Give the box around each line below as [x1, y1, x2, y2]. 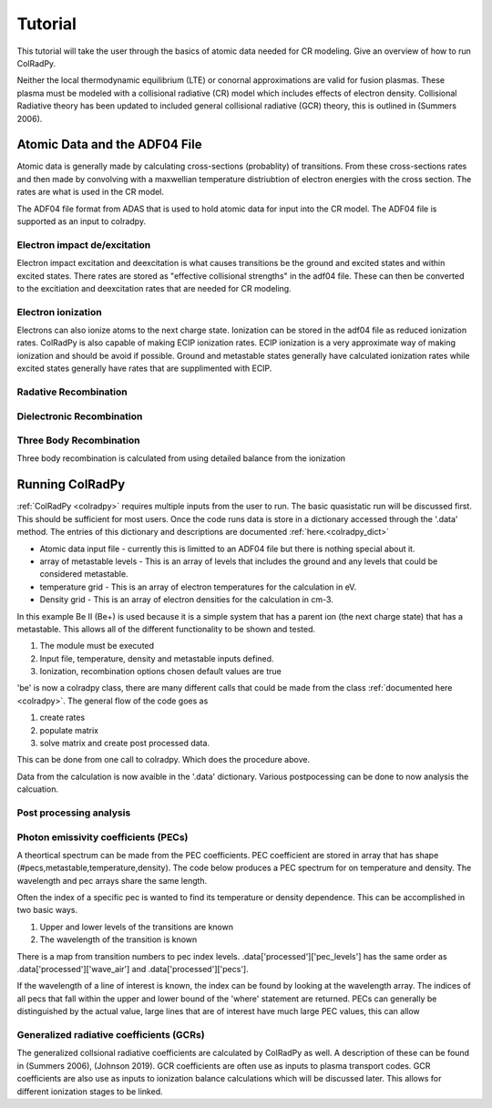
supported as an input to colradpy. [16, 215, 146, 227]
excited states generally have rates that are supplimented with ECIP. [16, 363, 272, 374]
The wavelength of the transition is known [39, 934, 198, 945]
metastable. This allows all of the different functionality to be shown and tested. [16, 623, 316, 634]
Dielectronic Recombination [16, 410, 143, 423]
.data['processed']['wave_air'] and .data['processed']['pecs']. [16, 964, 250, 975]
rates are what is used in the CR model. [16, 187, 164, 198]
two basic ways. [16, 905, 78, 916]
